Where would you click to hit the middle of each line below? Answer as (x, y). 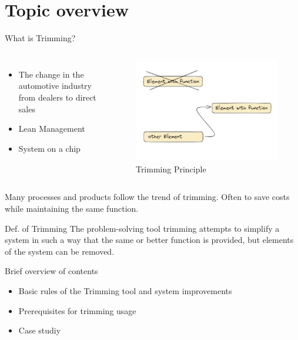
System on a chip (49, 148)
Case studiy (40, 330)
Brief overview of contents (51, 271)
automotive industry (55, 86)
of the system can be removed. (60, 251)
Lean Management (52, 129)
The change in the (51, 74)
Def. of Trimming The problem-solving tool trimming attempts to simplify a (142, 228)
